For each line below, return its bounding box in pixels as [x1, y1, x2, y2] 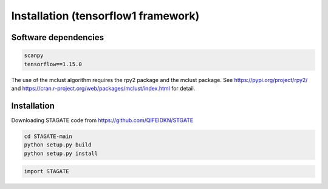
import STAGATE [24, 168, 69, 175]
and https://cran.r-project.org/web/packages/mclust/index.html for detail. [11, 84, 196, 92]
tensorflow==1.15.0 [24, 61, 82, 67]
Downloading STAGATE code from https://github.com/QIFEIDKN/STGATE [11, 116, 194, 124]
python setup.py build [24, 142, 92, 148]
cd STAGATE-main [24, 132, 73, 140]
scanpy [24, 52, 44, 59]
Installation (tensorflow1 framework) [11, 9, 200, 22]
